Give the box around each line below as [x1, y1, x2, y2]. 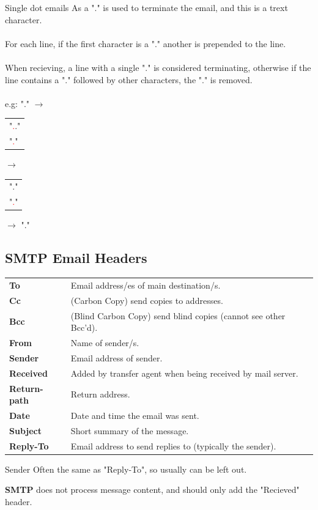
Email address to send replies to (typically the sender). [70, 439, 276, 452]
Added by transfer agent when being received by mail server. [70, 366, 298, 379]
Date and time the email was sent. [70, 408, 199, 421]
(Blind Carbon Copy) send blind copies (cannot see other [70, 309, 286, 322]
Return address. [70, 388, 130, 401]
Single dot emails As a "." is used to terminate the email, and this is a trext [5, 1, 288, 13]
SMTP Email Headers [5, 248, 147, 267]
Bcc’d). [70, 321, 98, 334]
